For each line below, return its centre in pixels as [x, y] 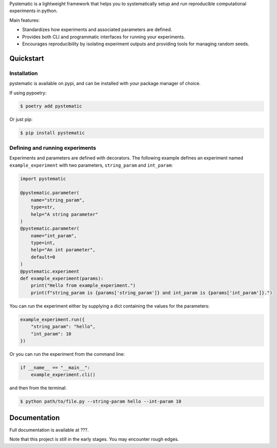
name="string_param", [58, 200]
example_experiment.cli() [63, 375]
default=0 [43, 257]
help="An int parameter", [63, 250]
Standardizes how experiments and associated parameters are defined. [97, 30]
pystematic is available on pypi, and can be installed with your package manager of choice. [105, 84]
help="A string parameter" [65, 214]
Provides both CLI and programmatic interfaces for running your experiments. [104, 37]
